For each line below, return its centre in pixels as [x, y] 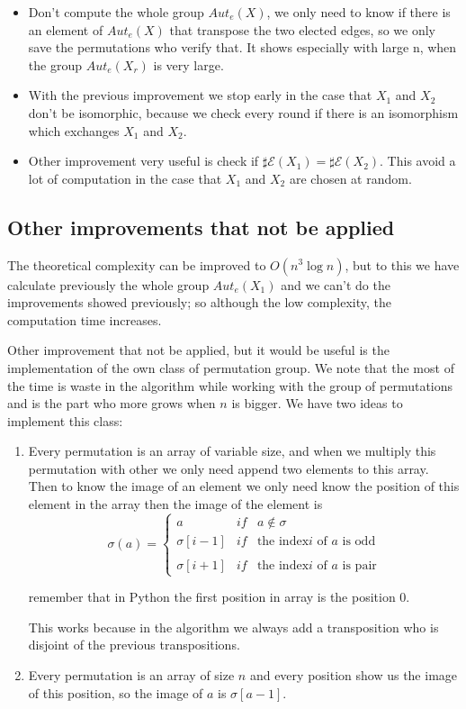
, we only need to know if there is [358, 12]
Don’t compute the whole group [116, 12]
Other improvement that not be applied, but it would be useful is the [198, 350]
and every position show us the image [354, 675]
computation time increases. [85, 319]
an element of [66, 29]
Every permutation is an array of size [131, 675]
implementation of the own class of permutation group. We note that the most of [231, 367]
